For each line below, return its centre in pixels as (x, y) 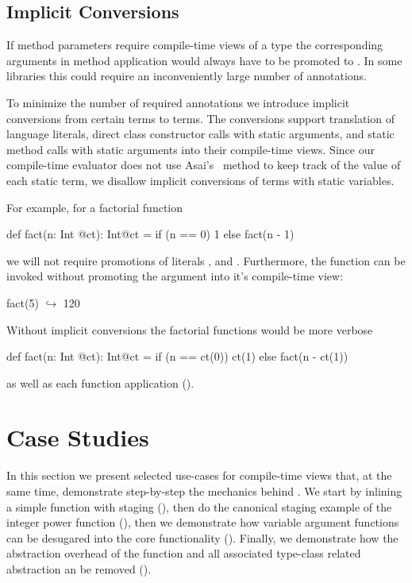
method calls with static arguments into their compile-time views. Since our (191, 149)
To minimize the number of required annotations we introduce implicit (178, 102)
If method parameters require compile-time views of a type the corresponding (195, 45)
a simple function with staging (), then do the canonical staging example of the (199, 506)
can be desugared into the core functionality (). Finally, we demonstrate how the (202, 537)
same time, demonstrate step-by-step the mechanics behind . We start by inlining (204, 491)
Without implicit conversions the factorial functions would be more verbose (190, 329)
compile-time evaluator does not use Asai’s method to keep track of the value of (204, 165)
